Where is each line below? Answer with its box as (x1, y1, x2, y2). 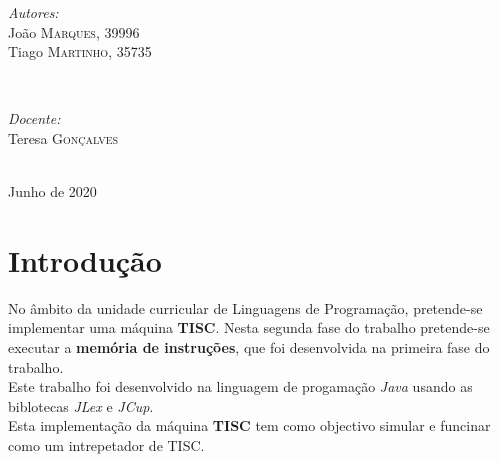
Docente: (8, 108, 61, 129)
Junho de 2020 (8, 181, 97, 202)
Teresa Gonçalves (8, 127, 119, 148)
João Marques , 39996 (8, 21, 140, 42)
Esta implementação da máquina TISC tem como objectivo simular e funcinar (8, 415, 491, 436)
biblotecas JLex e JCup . (8, 395, 154, 416)
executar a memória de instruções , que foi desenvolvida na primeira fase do (8, 337, 490, 358)
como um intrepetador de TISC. (8, 435, 205, 456)
